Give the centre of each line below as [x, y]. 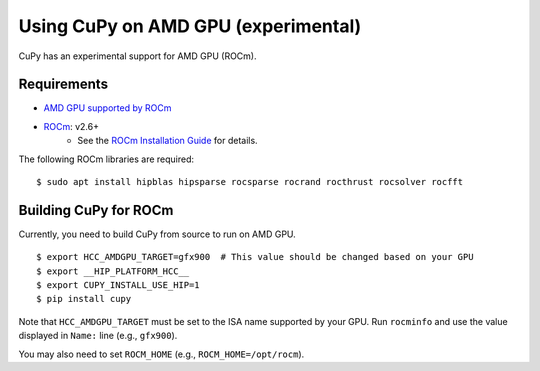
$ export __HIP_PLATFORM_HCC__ [113, 271]
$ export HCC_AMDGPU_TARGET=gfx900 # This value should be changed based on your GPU [255, 257]
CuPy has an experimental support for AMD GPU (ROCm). [137, 56]
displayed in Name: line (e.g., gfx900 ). [98, 336]
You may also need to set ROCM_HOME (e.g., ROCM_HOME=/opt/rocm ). [161, 354]
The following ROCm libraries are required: [106, 159]
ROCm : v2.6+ [71, 126]
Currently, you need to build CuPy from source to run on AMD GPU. [157, 234]
